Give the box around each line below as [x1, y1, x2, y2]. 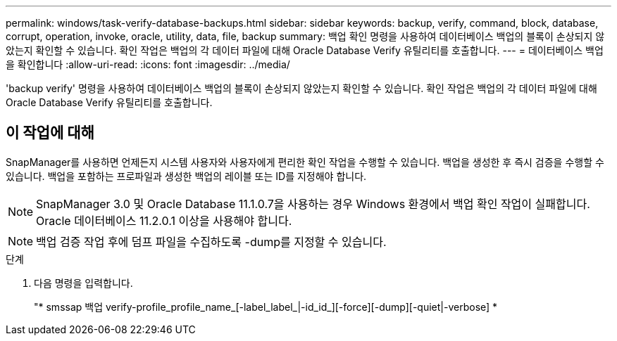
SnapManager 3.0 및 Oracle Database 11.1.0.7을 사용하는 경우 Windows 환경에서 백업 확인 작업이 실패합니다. [36, 196, 590, 211]
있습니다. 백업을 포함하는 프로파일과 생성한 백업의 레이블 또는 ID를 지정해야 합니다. [6, 169, 367, 182]
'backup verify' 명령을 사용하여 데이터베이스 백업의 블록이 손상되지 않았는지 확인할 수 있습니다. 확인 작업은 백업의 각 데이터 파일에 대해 [6, 82, 597, 94]
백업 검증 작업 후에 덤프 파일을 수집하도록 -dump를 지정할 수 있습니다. [36, 234, 387, 249]
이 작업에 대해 [6, 124, 94, 142]
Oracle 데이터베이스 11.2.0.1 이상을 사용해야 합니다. [36, 213, 292, 228]
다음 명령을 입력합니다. [34, 276, 133, 289]
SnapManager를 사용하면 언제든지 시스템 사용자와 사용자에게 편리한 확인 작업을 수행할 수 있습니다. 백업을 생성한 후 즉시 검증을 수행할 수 [6, 155, 604, 168]
